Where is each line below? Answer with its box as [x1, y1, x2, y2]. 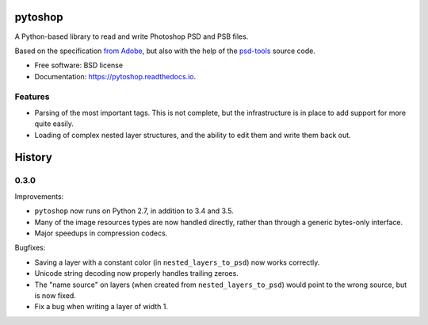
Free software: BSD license [34, 60, 123, 71]
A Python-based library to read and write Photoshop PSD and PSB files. [14, 32, 249, 41]
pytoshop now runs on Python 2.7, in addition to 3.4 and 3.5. [34, 206, 234, 216]
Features [14, 91, 50, 102]
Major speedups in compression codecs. [34, 228, 168, 238]
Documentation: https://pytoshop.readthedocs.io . [34, 71, 197, 81]
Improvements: [14, 191, 64, 201]
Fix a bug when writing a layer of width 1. [34, 302, 169, 312]
